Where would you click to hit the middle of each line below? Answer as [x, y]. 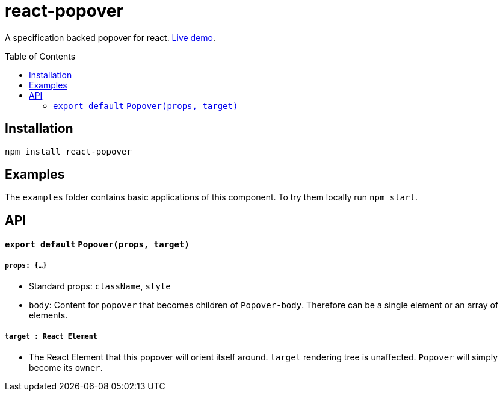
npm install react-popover [68, 151]
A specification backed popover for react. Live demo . [110, 37]
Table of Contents [40, 56]
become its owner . [66, 368]
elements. [48, 315]
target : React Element [51, 336]
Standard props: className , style [100, 286]
